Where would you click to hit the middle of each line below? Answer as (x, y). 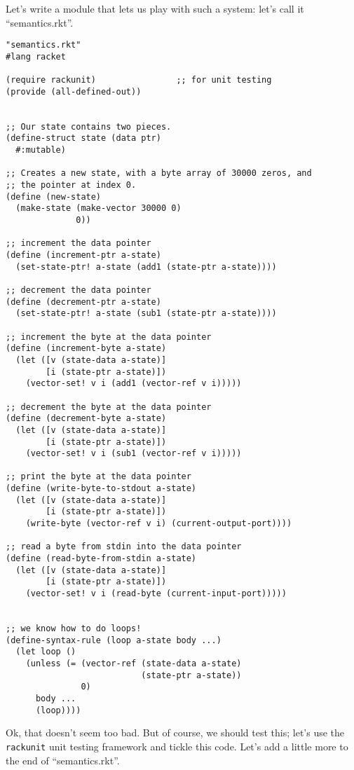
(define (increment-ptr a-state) (83, 255)
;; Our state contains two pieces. (89, 126)
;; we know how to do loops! (74, 628)
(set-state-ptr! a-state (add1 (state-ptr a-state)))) (146, 267)
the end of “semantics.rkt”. (63, 760)
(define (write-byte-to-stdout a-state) (101, 489)
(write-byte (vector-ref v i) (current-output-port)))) (159, 524)
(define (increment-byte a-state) (86, 349)
